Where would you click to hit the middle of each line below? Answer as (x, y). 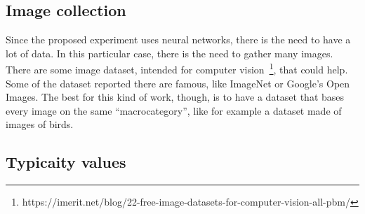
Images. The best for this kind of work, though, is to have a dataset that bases (175, 97)
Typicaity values (66, 162)
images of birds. (40, 124)
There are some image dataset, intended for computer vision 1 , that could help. (177, 69)
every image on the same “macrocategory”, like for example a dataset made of (174, 110)
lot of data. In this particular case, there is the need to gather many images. (170, 53)
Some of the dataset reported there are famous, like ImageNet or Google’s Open (178, 83)
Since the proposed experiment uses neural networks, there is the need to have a (178, 40)
